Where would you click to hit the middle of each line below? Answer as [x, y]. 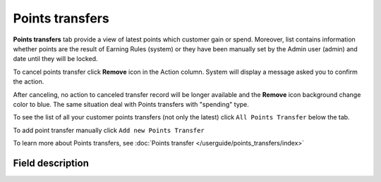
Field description [51, 163]
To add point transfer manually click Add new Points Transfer [109, 130]
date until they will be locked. [55, 59]
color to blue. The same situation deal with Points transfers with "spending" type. [131, 104]
